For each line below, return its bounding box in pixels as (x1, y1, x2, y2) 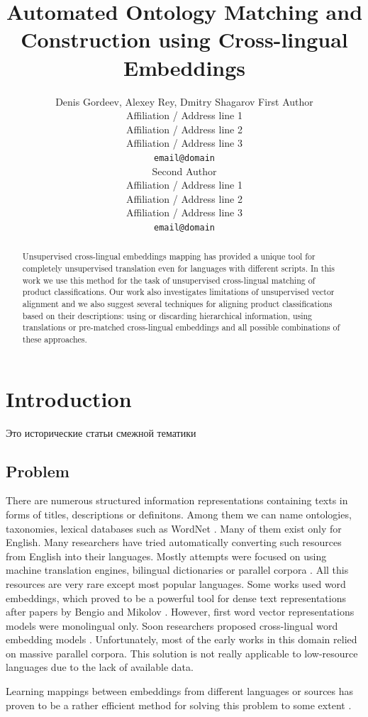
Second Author (152, 163, 217, 178)
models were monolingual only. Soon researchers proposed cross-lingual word (6, 618, 338, 633)
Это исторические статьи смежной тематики (6, 425, 196, 440)
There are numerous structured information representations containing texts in (6, 493, 348, 508)
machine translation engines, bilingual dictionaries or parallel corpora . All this (6, 562, 349, 577)
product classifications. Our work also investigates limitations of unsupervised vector (22, 286, 335, 298)
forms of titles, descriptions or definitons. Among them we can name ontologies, (6, 506, 352, 521)
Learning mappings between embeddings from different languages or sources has (6, 684, 354, 699)
